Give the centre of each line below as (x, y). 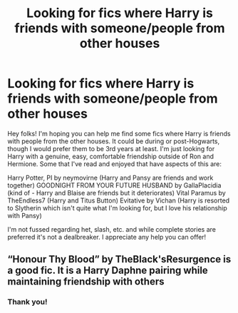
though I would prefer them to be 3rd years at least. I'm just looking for (111, 148)
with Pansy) (25, 215)
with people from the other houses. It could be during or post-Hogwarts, (114, 141)
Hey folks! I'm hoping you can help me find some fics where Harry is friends (119, 133)
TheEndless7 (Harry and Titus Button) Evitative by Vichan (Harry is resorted (119, 200)
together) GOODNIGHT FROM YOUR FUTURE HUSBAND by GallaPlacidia (114, 185)
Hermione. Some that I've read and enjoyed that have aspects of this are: (115, 164)
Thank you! (27, 302)
